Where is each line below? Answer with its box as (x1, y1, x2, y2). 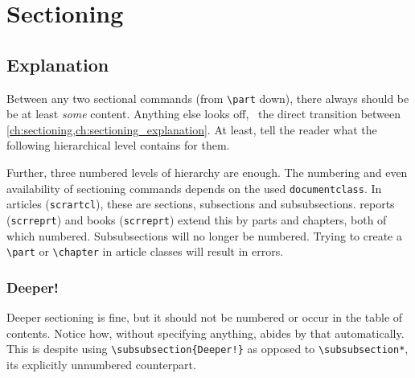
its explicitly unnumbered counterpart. (6, 355, 196, 372)
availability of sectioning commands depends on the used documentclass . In (6, 179, 382, 196)
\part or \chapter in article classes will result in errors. (6, 243, 284, 260)
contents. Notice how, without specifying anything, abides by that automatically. (6, 324, 405, 341)
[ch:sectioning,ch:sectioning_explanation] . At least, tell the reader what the (6, 121, 377, 138)
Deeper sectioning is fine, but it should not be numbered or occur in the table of (6, 309, 403, 326)
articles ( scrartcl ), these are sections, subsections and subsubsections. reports (6, 195, 395, 212)
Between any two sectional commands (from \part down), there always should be (6, 89, 409, 106)
